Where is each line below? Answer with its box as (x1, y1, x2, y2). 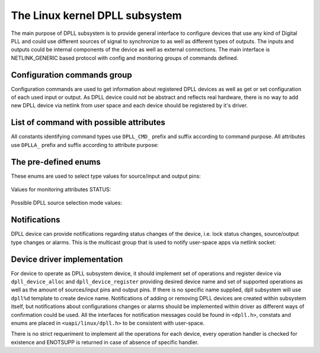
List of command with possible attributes (11, 117, 166, 127)
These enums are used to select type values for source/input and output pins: (11, 172, 201, 179)
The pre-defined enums (11, 157, 101, 167)
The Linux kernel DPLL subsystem (11, 9, 182, 22)
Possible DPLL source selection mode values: (11, 199, 123, 207)
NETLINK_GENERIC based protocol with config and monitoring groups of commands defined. (11, 54, 239, 62)
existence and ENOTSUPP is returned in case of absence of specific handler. (11, 338, 199, 346)
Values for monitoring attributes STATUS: (11, 186, 111, 192)
